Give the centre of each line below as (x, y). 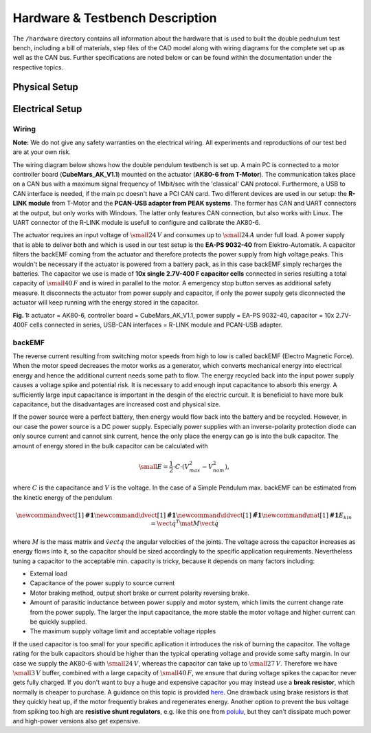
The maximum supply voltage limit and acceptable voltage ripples (123, 631)
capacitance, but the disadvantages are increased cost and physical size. (117, 404)
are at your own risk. (42, 152)
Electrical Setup (47, 109)
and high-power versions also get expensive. (77, 721)
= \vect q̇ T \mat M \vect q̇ (184, 523)
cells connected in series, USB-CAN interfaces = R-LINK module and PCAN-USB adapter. (156, 325)
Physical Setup (46, 87)
